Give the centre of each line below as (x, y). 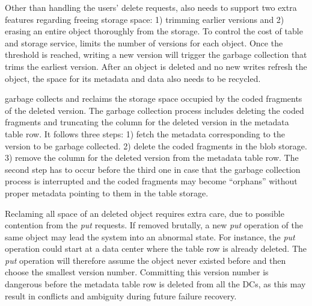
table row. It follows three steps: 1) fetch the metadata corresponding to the (145, 133)
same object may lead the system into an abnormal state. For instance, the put (150, 236)
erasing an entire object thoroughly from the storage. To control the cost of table (154, 31)
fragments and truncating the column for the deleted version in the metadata (147, 122)
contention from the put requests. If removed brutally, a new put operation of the (154, 225)
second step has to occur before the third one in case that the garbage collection (153, 169)
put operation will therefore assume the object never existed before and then (145, 260)
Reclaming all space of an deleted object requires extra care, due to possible (145, 213)
